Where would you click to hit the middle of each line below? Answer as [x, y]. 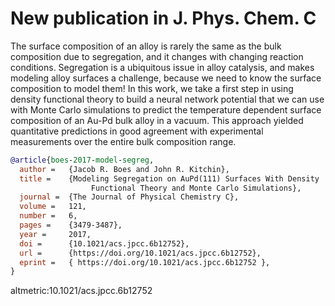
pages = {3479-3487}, [71, 225]
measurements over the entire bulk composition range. [123, 141]
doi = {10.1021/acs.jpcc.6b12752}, [104, 243]
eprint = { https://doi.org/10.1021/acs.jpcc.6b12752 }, [145, 262]
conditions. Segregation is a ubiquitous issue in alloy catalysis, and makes [162, 67]
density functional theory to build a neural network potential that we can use [167, 99]
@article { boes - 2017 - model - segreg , [82, 160]
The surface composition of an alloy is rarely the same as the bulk [146, 46]
